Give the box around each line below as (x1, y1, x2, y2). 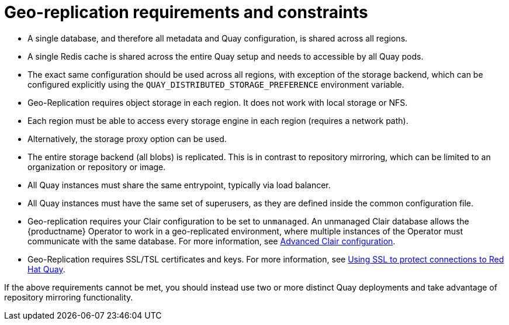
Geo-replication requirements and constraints (4, 2, 368, 22)
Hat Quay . (27, 264, 65, 274)
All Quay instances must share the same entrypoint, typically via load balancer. (27, 179, 331, 190)
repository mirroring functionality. (4, 292, 133, 302)
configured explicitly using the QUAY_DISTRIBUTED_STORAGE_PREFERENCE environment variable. (27, 79, 404, 89)
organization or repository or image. (27, 161, 166, 172)
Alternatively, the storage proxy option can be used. (27, 133, 227, 144)
